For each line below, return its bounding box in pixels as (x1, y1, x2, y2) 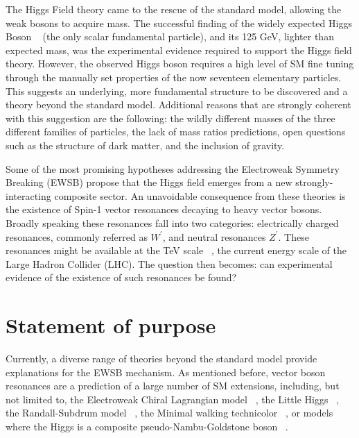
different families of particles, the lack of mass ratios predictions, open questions (6, 124, 346, 139)
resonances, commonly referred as (6, 229, 148, 244)
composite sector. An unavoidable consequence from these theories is (54, 188, 346, 203)
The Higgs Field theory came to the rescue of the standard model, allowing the (6, 2, 342, 16)
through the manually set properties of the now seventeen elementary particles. (6, 69, 342, 84)
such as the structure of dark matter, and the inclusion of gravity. (6, 137, 285, 152)
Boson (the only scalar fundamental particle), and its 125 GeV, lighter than (6, 29, 334, 44)
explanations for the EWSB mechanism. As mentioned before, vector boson (6, 364, 326, 379)
